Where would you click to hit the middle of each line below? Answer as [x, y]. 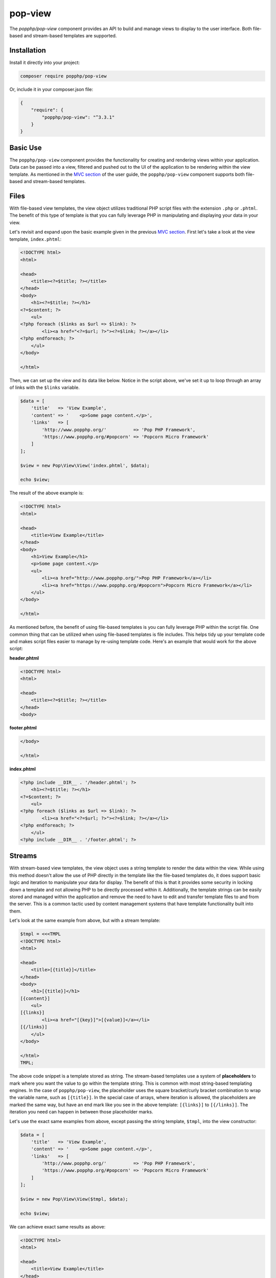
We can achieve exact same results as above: [57, 1226]
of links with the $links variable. [45, 387]
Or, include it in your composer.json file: [51, 89]
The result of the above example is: [47, 493]
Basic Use [26, 147]
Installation [28, 50]
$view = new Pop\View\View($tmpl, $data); [74, 1199]
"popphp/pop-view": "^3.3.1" [78, 117]
